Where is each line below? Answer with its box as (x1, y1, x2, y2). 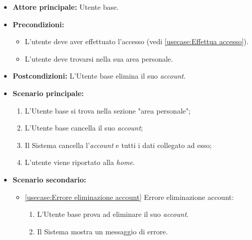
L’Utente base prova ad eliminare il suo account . (37, 209, 189, 219)
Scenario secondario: (12, 174, 86, 184)
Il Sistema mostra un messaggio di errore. (37, 226, 168, 236)
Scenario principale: (12, 87, 84, 98)
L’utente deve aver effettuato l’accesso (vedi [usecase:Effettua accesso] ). (25, 36, 249, 47)
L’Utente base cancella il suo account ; (25, 122, 143, 133)
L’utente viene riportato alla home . (25, 157, 135, 168)
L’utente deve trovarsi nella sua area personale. (25, 53, 173, 64)
